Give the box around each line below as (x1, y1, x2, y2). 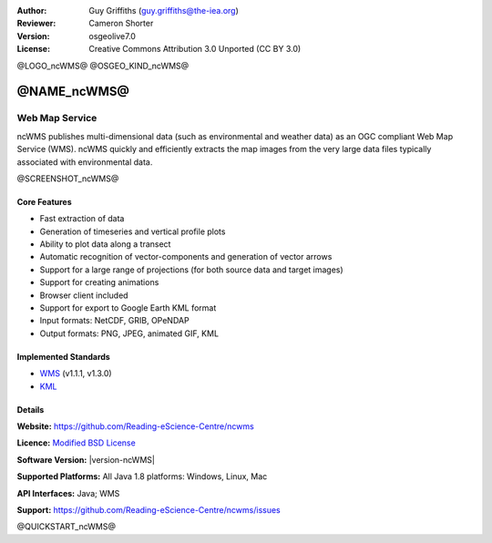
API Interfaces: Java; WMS (16, 487, 120, 498)
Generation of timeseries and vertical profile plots (39, 226, 226, 237)
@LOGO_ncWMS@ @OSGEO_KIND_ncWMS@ (16, 60, 190, 71)
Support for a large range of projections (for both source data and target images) (39, 264, 343, 275)
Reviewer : (16, 18, 56, 29)
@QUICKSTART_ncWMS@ (16, 521, 116, 532)
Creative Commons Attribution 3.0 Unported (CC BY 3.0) (88, 44, 302, 55)
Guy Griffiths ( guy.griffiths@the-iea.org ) (88, 5, 239, 15)
